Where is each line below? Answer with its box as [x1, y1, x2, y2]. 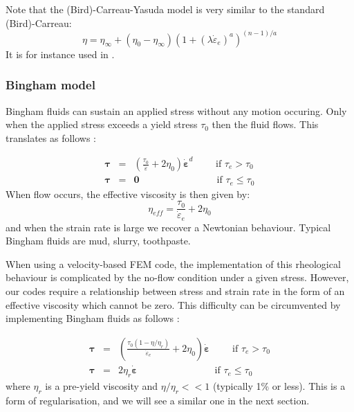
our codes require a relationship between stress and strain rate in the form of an [6, 284, 345, 298]
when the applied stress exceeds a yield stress [6, 117, 198, 132]
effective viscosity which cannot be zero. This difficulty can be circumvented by [6, 297, 341, 312]
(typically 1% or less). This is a [212, 378, 346, 393]
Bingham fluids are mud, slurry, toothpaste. [6, 233, 191, 248]
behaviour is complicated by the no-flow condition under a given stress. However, [6, 270, 349, 285]
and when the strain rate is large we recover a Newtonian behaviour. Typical [6, 220, 331, 234]
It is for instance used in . [6, 46, 115, 61]
